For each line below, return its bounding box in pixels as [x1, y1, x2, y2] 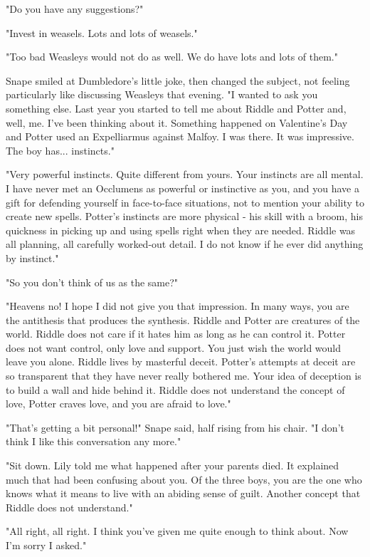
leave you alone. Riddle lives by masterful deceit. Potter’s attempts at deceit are [6, 354, 356, 369]
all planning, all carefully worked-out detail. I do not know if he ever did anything [6, 236, 364, 251]
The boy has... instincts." [6, 142, 115, 157]
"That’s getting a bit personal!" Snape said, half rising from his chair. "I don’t [6, 420, 344, 434]
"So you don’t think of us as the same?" [6, 274, 179, 289]
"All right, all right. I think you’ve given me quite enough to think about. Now [6, 524, 349, 538]
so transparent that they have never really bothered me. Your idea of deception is [6, 368, 361, 383]
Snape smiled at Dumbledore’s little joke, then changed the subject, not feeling [6, 73, 350, 88]
